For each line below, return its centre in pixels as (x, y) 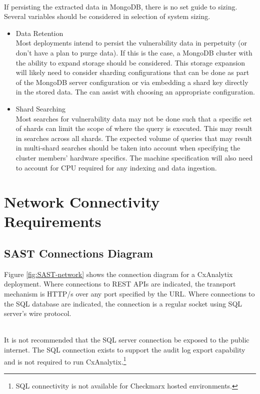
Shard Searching (41, 108)
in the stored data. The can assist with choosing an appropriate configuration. (135, 92)
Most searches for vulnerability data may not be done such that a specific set (134, 118)
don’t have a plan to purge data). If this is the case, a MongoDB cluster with (134, 52)
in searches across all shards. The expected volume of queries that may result (134, 138)
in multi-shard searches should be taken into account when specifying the (128, 148)
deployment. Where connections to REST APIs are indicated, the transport (120, 284)
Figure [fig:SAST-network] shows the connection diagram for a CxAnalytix (118, 274)
